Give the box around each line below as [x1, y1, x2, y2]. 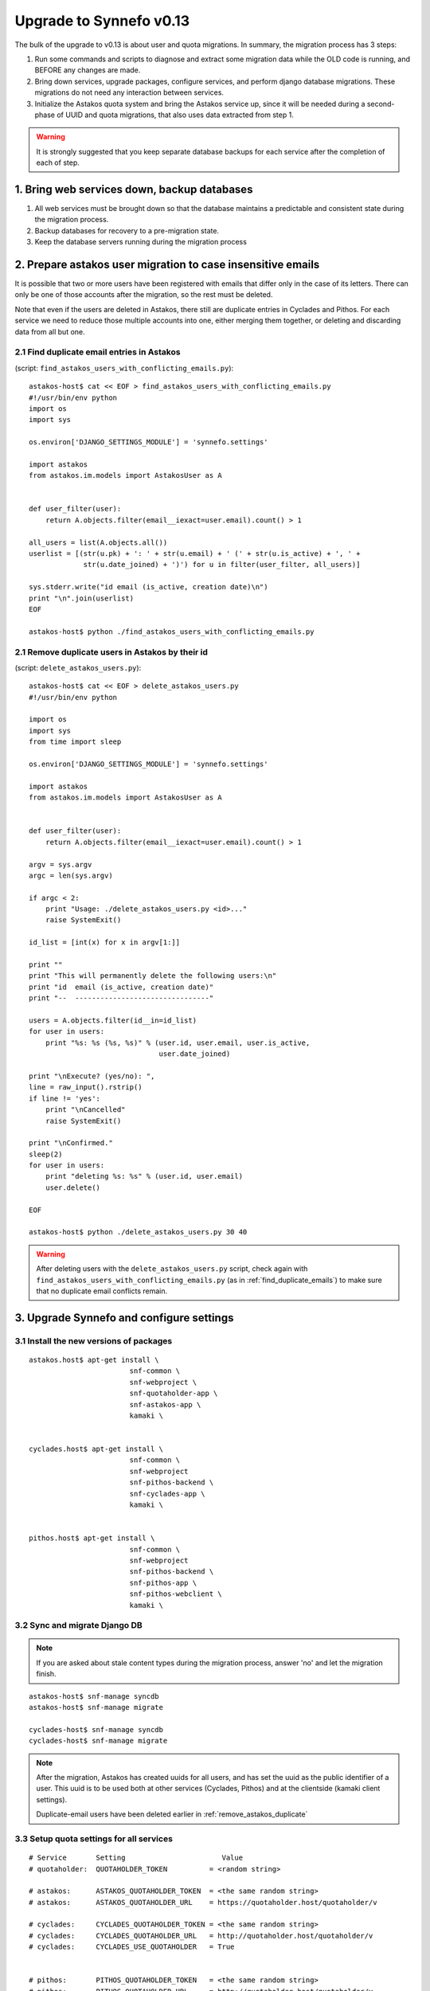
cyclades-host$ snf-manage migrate [29, 1736, 168, 1746]
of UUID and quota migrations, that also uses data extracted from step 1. [57, 110, 294, 119]
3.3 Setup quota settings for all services [14, 1833, 173, 1844]
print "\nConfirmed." [29, 1139, 113, 1148]
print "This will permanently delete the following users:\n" [29, 972, 277, 980]
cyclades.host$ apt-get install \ [29, 1445, 163, 1453]
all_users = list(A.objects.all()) [29, 538, 168, 547]
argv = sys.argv [29, 860, 92, 869]
